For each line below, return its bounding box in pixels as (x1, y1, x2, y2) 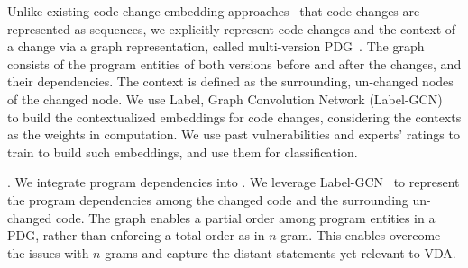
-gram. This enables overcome (276, 226, 441, 245)
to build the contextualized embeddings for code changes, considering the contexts (7, 107, 462, 126)
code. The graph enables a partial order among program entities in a (56, 208, 436, 227)
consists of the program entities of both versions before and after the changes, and (7, 54, 462, 73)
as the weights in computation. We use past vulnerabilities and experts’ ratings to (7, 125, 460, 144)
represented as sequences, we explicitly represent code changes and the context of (7, 19, 456, 38)
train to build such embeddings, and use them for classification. (7, 142, 358, 161)
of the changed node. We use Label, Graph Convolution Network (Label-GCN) (7, 89, 443, 108)
